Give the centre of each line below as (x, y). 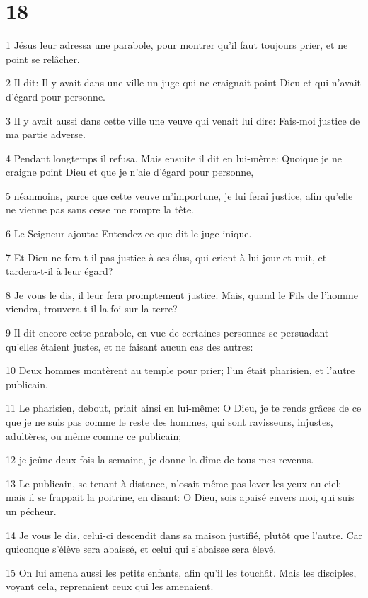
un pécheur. (31, 510)
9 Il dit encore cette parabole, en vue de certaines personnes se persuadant (167, 333)
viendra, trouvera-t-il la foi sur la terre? (92, 309)
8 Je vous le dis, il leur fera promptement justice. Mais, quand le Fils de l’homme (182, 294)
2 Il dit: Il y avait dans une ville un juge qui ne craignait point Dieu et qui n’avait (184, 83)
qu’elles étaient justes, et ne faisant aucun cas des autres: (130, 346)
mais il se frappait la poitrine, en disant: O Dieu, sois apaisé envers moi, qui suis (180, 497)
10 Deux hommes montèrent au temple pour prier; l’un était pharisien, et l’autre (180, 370)
